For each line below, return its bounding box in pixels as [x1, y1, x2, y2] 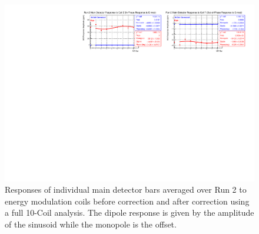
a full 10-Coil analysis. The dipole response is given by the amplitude [5, 206, 254, 219]
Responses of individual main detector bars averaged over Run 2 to [5, 183, 247, 196]
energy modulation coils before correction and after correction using [5, 195, 250, 207]
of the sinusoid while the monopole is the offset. [5, 218, 177, 230]
